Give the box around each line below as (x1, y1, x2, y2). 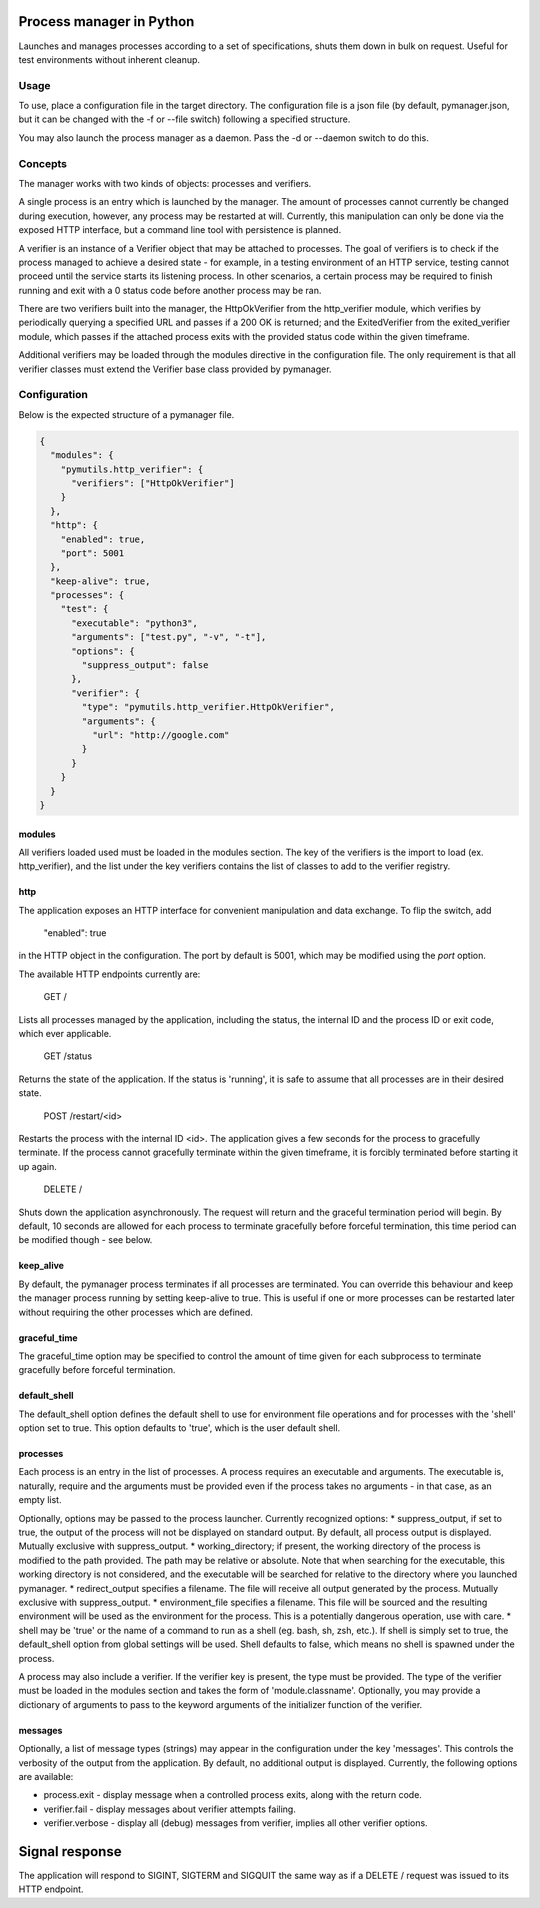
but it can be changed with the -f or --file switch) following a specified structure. (18, 113, 351, 125)
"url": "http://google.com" (91, 729, 230, 740)
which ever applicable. (18, 1028, 112, 1040)
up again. (18, 1160, 57, 1172)
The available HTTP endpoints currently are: (18, 968, 201, 980)
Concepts (18, 156, 68, 170)
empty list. (18, 1494, 62, 1506)
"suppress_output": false (81, 660, 209, 671)
